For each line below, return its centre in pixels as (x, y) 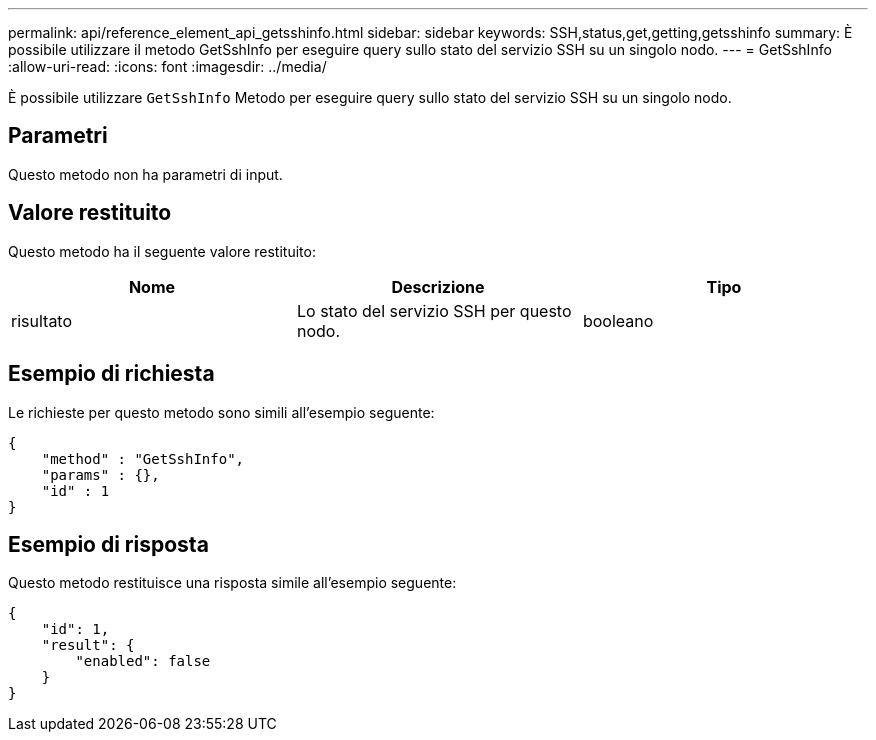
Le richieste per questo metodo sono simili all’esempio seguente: (221, 412)
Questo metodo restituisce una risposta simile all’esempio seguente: (232, 583)
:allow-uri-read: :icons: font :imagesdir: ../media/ (167, 66)
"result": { (88, 645)
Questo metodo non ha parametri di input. (145, 174)
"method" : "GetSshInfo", (143, 458)
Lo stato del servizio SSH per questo (434, 310)
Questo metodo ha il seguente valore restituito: (162, 251)
